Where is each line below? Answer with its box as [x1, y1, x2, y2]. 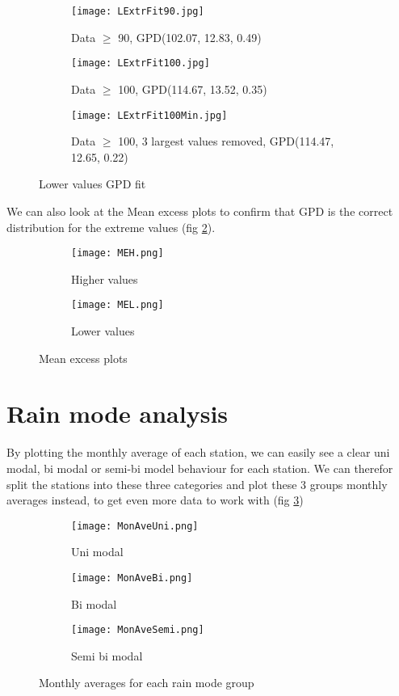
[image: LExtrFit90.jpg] [71, 6, 204, 17]
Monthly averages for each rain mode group [39, 674, 254, 691]
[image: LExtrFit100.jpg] [71, 57, 210, 70]
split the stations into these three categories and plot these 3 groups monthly [6, 475, 388, 492]
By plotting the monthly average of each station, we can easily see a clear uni [6, 444, 390, 461]
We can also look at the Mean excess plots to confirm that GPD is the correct [6, 202, 393, 219]
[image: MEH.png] [71, 247, 164, 259]
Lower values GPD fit [39, 175, 146, 192]
